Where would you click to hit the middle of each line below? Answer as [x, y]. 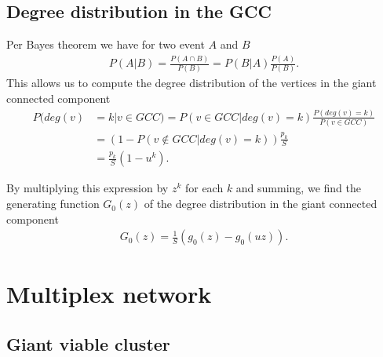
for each [204, 188]
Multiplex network [109, 294]
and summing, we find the [298, 188]
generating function [53, 204]
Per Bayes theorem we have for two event [106, 44]
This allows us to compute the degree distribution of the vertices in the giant [191, 83]
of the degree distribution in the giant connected [261, 204]
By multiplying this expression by [88, 188]
